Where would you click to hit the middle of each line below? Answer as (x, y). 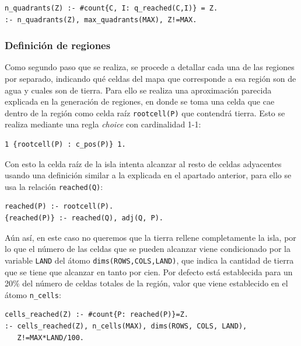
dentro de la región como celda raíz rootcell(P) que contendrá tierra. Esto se (145, 113)
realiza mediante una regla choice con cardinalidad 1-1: (103, 124)
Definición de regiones (58, 45)
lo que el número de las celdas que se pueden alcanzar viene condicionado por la (148, 249)
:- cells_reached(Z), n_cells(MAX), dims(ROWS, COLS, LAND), (126, 326)
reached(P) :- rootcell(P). (59, 207)
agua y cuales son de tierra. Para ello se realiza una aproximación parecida (138, 90)
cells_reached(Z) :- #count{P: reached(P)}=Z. (97, 315)
